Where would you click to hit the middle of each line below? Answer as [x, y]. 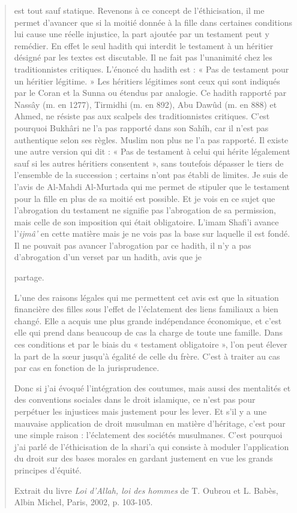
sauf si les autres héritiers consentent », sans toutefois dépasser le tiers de [149, 163]
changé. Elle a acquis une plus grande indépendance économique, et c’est [148, 320]
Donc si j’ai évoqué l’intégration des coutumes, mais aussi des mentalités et [152, 387]
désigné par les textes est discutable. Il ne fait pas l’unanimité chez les [143, 57]
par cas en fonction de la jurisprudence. [87, 368]
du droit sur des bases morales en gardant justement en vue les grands [143, 458]
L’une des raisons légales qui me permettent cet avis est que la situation [146, 297]
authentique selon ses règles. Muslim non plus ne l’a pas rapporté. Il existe [151, 139]
